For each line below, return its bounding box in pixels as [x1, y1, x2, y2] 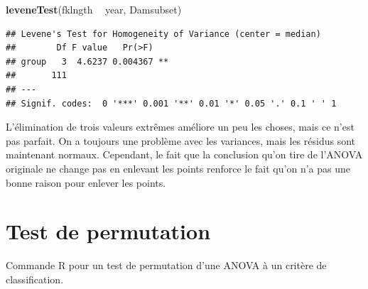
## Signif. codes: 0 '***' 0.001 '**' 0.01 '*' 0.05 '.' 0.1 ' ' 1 [6, 98, 337, 109]
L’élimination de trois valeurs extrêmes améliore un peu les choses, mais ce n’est [6, 119, 355, 134]
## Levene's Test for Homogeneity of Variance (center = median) [6, 28, 321, 39]
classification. [6, 271, 64, 286]
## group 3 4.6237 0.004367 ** [6, 56, 169, 67]
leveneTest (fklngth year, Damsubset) [6, 2, 182, 16]
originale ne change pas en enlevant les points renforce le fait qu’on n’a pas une [6, 160, 350, 175]
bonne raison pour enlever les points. [6, 175, 166, 190]
